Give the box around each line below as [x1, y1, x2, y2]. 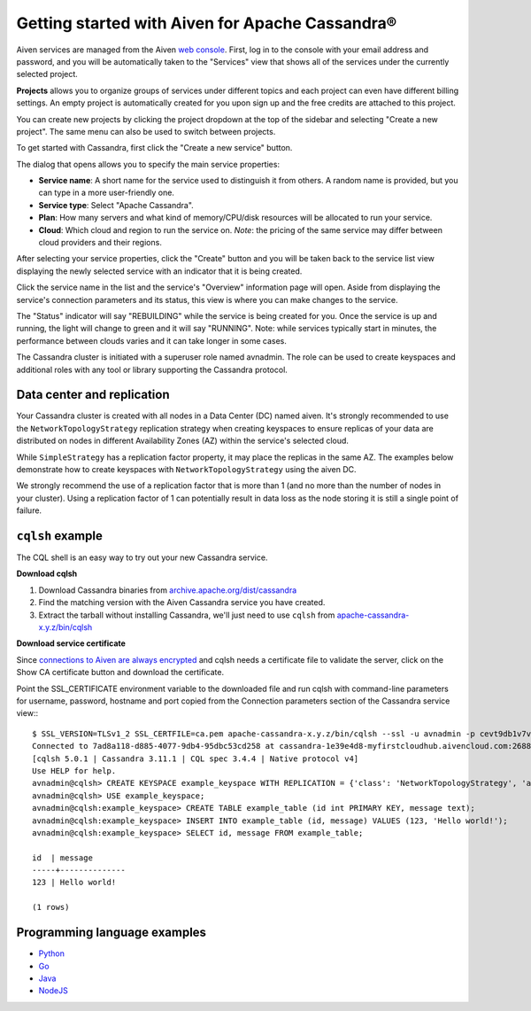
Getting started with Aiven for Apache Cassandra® [16, 13, 397, 33]
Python [38, 948, 65, 959]
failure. [16, 505, 42, 516]
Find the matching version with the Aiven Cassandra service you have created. [38, 597, 326, 608]
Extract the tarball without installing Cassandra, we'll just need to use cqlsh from [38, 610, 335, 620]
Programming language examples [16, 925, 207, 940]
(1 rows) [32, 902, 70, 913]
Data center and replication [16, 387, 170, 402]
